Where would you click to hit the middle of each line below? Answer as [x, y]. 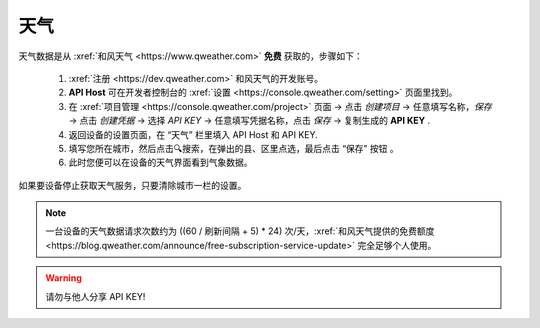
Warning [63, 278]
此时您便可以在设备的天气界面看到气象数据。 [160, 162]
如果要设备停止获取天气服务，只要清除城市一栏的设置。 [132, 185]
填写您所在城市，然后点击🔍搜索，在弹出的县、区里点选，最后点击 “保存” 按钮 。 [233, 148]
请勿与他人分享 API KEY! [95, 296]
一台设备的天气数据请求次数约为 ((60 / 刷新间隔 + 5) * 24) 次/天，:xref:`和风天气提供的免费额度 [240, 231]
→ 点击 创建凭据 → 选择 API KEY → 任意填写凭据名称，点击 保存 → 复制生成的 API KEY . [249, 121]
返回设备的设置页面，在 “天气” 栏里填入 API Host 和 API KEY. [193, 134]
